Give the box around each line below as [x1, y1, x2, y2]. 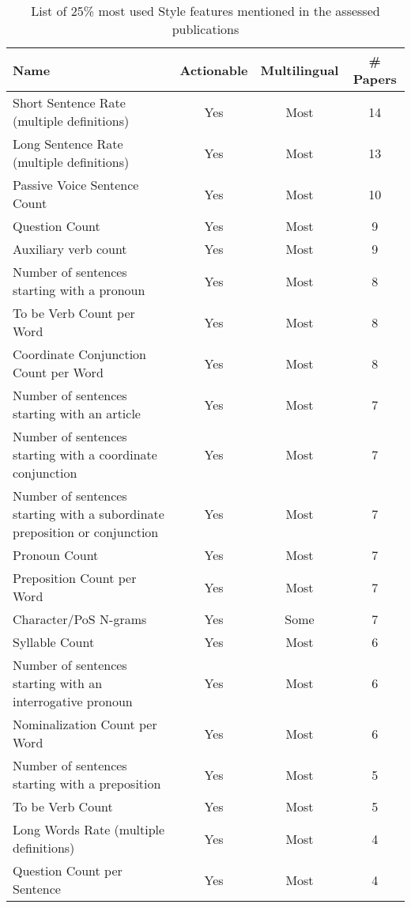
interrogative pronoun [13, 692, 133, 710]
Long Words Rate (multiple [13, 820, 165, 838]
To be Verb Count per [13, 304, 135, 322]
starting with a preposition [13, 774, 161, 793]
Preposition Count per [13, 569, 137, 587]
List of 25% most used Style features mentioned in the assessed [31, 2, 380, 20]
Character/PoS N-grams [13, 610, 147, 628]
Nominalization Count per [13, 715, 157, 733]
